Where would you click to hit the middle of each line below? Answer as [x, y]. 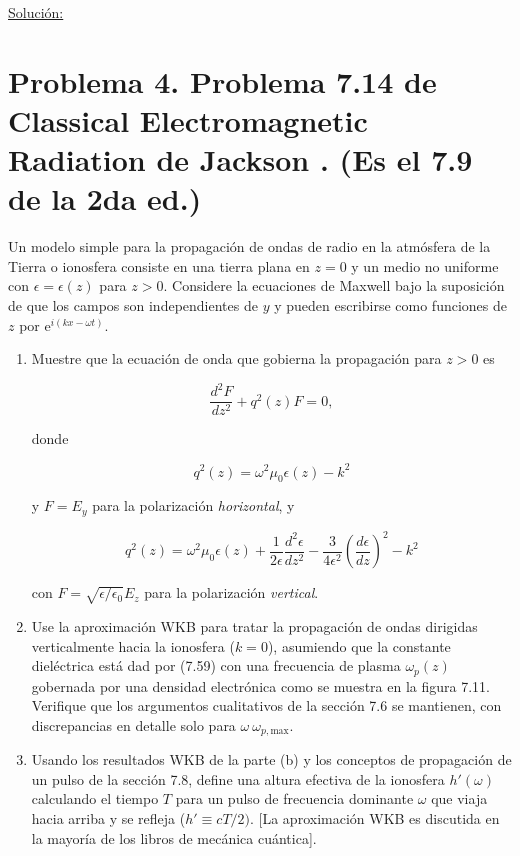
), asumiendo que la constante [359, 645]
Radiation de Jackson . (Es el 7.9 [240, 159]
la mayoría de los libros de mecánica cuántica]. [174, 837]
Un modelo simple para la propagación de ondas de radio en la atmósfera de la [249, 246]
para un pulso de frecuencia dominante [294, 798]
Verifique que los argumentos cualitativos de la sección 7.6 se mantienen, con [266, 705]
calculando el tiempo [95, 798]
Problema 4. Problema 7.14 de [222, 80]
